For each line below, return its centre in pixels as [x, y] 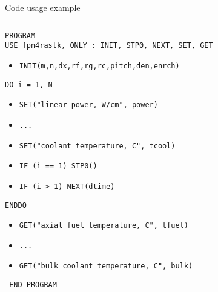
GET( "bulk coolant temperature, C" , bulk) [106, 266]
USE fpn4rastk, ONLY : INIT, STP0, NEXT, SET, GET [109, 46]
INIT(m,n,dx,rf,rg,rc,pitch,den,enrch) [99, 66]
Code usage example [43, 7]
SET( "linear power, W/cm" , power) [88, 105]
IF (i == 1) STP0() [58, 166]
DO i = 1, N [29, 85]
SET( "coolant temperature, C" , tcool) [97, 146]
